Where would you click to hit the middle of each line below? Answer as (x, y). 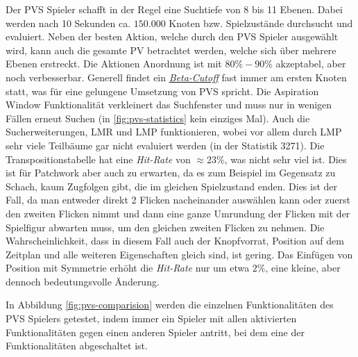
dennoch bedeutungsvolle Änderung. (83, 281)
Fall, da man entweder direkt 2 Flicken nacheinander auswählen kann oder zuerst (178, 200)
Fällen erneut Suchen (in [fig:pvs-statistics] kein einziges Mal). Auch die (158, 118)
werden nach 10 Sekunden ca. (68, 23)
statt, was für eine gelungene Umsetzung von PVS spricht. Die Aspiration (162, 91)
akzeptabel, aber (311, 64)
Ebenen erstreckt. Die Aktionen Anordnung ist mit (114, 64)
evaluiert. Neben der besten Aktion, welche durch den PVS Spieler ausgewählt (172, 36)
